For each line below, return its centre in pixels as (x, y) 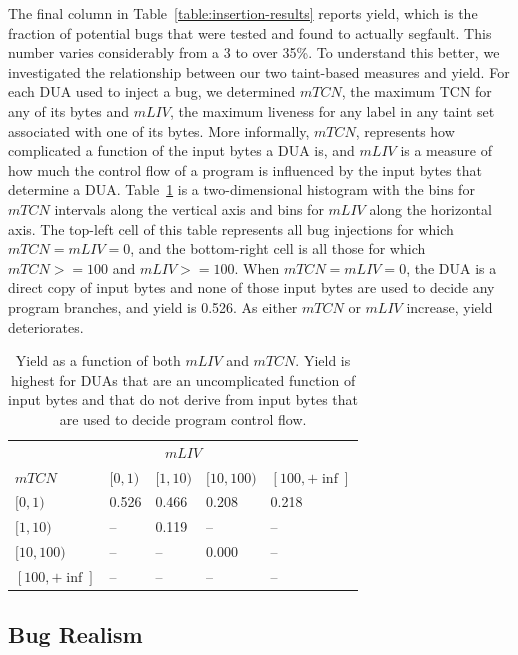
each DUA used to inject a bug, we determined (152, 91)
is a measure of (446, 150)
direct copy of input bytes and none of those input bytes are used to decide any (251, 287)
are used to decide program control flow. (183, 418)
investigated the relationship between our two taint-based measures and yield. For (259, 71)
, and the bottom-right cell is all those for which (278, 248)
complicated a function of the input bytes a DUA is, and (181, 150)
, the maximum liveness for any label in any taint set (332, 110)
